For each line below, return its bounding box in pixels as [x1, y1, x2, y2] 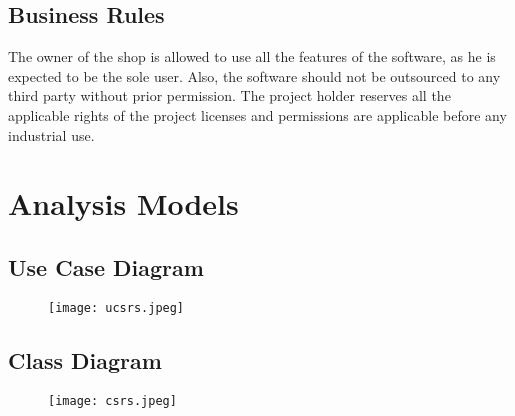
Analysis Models [8, 183, 239, 224]
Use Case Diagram [8, 251, 204, 282]
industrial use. [8, 124, 95, 145]
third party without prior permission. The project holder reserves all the [8, 85, 451, 106]
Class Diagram [8, 344, 162, 375]
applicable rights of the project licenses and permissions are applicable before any [8, 104, 507, 125]
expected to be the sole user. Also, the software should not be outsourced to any [8, 65, 501, 86]
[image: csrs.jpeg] [48, 393, 177, 408]
